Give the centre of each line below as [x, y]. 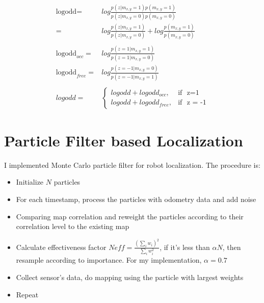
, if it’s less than [185, 247]
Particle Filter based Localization [124, 140]
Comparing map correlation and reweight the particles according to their [130, 216]
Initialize [30, 182]
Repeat [27, 294]
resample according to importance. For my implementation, [109, 260]
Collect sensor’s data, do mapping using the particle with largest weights [130, 277]
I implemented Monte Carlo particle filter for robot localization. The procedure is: [132, 165]
